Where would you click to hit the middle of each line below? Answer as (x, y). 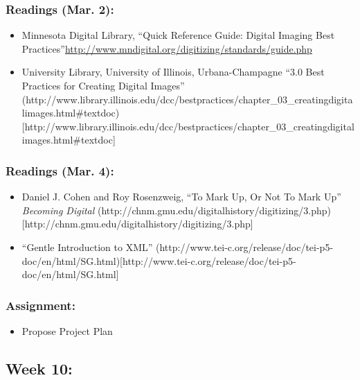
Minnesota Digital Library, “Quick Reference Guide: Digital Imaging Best (178, 35)
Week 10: (39, 368)
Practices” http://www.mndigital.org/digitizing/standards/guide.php (167, 48)
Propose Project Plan (67, 330)
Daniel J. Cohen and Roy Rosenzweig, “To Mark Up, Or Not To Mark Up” (181, 197)
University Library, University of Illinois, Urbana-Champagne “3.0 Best (173, 72)
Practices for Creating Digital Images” (103, 85)
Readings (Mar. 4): (60, 170)
